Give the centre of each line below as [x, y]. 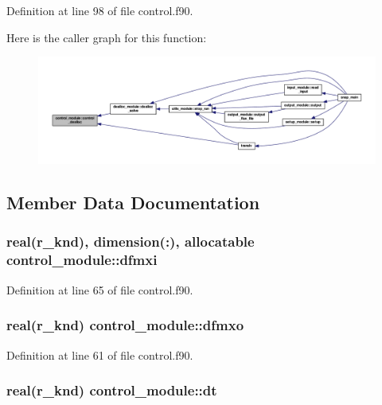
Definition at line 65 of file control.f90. [100, 289]
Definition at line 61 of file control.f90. [100, 354]
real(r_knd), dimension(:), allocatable [131, 241]
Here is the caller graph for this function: [107, 37]
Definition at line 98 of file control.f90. [100, 10]
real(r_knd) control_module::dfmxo [125, 325]
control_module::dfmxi [82, 260]
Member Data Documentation [133, 202]
